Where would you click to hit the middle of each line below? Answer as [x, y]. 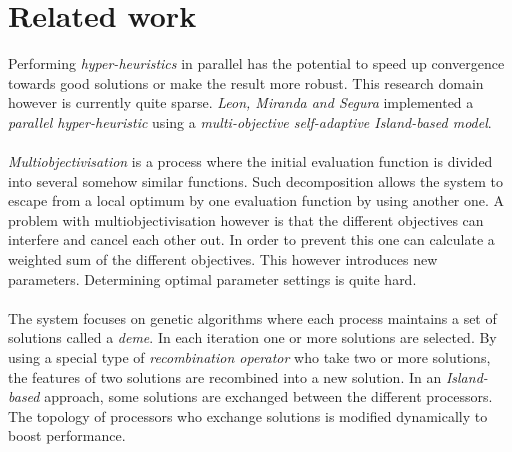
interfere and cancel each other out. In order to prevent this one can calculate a [251, 239]
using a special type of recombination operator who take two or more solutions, [249, 357]
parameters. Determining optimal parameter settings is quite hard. [212, 278]
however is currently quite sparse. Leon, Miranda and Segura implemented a [241, 102]
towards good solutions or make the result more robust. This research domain [246, 82]
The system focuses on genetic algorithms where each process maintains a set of [252, 317]
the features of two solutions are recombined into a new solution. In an [225, 376]
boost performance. [67, 435]
